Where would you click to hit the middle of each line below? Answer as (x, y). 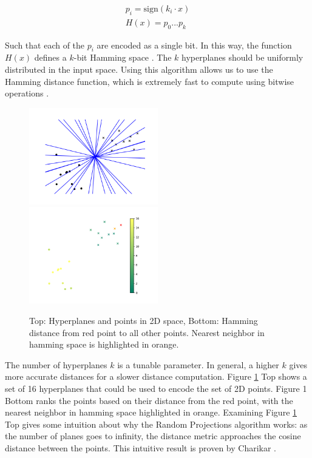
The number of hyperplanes (56, 364)
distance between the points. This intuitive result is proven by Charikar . (141, 447)
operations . (27, 93)
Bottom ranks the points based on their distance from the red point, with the (149, 400)
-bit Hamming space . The (123, 57)
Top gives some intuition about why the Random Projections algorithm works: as (156, 424)
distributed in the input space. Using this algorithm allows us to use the (139, 69)
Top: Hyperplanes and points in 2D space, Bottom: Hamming (144, 321)
